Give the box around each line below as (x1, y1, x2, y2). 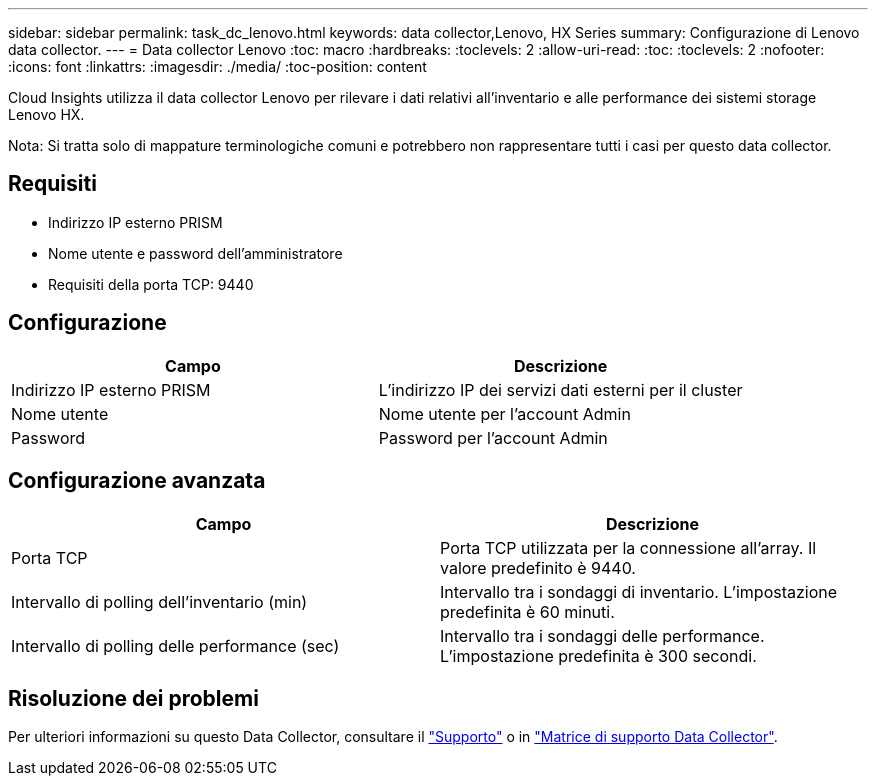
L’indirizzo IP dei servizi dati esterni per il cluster (378, 379, 743, 400)
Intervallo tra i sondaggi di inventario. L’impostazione (440, 581, 838, 602)
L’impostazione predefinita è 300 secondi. (440, 645, 757, 666)
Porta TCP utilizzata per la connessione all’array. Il (440, 537, 817, 558)
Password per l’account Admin (378, 427, 608, 448)
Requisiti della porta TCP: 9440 (48, 275, 254, 293)
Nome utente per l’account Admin (378, 403, 631, 424)
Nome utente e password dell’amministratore (48, 244, 343, 262)
